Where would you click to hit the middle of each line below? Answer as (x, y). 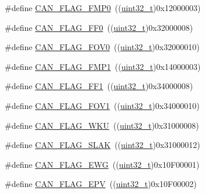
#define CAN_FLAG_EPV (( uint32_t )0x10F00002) (101, 184)
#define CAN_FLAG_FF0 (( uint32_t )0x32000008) (99, 27)
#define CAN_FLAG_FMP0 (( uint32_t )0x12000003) (103, 8)
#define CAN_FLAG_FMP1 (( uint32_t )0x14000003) (103, 66)
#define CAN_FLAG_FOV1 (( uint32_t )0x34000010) (102, 105)
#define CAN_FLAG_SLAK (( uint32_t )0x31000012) (102, 145)
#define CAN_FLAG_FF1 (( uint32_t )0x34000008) (99, 86)
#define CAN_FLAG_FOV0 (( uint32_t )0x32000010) (102, 47)
